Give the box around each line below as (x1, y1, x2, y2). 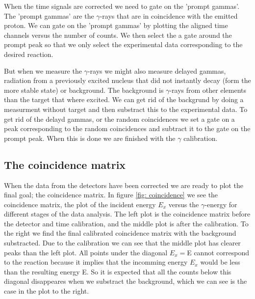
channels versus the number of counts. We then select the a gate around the (4, 29, 232, 40)
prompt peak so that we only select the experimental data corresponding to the (4, 39, 243, 50)
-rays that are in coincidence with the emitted (100, 10, 238, 21)
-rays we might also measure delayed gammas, (87, 65, 226, 76)
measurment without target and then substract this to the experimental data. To (4, 104, 248, 114)
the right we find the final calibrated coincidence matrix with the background (4, 228, 236, 238)
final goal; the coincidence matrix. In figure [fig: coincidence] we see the (4, 190, 218, 200)
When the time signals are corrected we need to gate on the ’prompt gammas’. (4, 1, 239, 11)
